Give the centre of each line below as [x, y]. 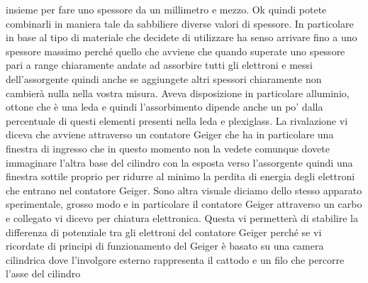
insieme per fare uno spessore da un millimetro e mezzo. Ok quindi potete [166, 9]
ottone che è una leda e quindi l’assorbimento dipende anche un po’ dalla [165, 107]
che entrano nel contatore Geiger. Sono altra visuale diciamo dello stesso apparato [184, 190]
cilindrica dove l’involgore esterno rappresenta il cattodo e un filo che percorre [175, 259]
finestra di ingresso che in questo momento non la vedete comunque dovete [168, 148]
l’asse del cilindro [43, 273]
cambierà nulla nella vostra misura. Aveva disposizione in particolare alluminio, [178, 93]
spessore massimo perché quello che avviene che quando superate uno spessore [175, 51]
